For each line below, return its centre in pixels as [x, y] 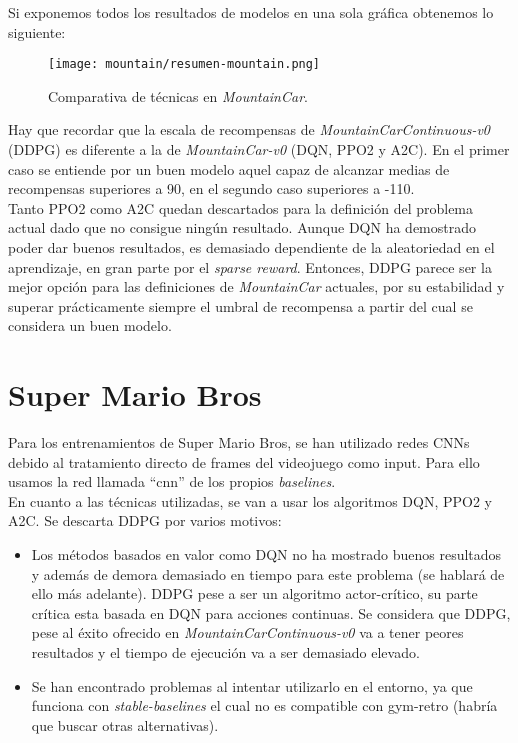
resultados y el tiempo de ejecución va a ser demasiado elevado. [225, 652]
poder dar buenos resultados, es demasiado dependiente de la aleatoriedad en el [251, 247]
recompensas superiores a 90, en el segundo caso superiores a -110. [211, 188]
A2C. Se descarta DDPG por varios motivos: [145, 520]
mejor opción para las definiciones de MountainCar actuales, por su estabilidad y [256, 286]
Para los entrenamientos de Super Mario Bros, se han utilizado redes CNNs [239, 442]
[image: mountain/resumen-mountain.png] [184, 64]
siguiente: [37, 31]
